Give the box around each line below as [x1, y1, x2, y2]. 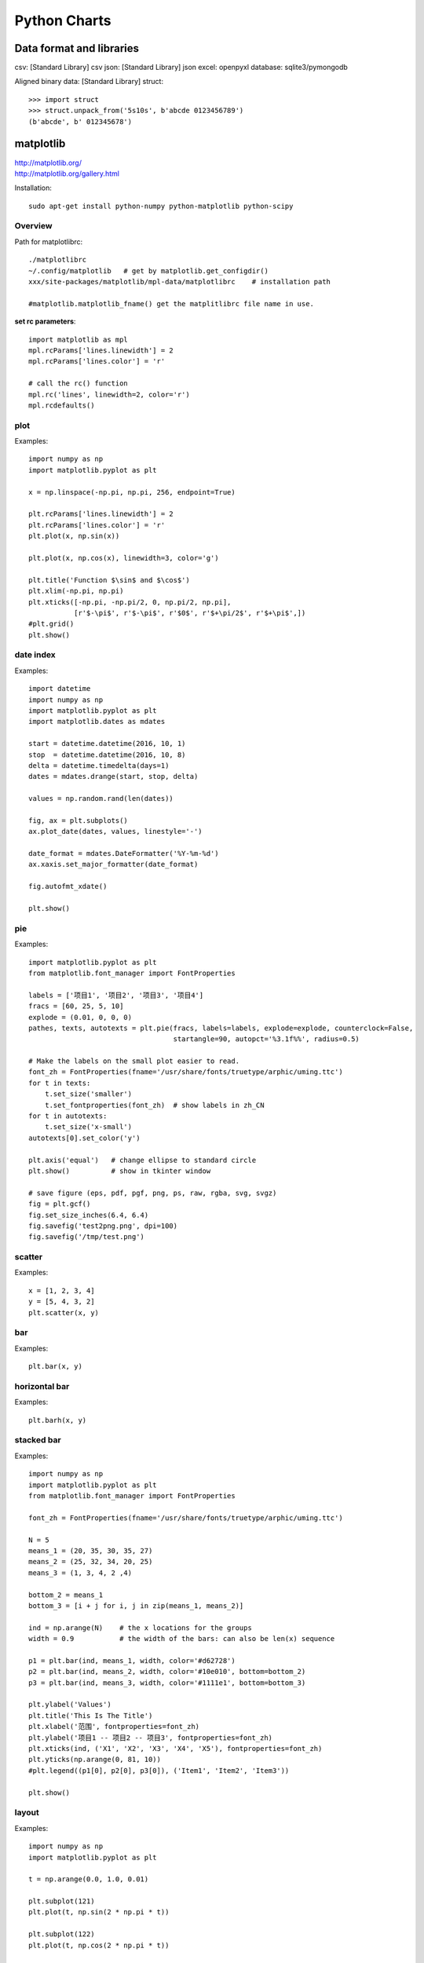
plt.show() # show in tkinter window [28, 1167, 211, 1175]
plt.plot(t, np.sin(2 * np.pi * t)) [28, 1908, 170, 1917]
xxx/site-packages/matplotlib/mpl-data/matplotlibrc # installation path [28, 277, 331, 287]
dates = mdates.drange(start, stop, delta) [28, 772, 199, 781]
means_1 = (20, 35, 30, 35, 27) [28, 1546, 153, 1555]
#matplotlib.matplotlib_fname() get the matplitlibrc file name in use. [28, 299, 314, 308]
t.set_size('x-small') [44, 1123, 133, 1131]
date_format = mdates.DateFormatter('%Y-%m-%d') [28, 849, 219, 858]
